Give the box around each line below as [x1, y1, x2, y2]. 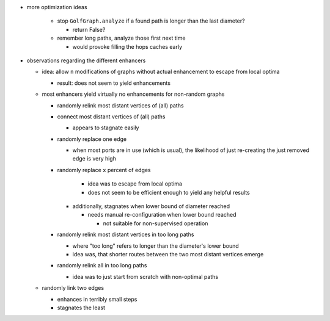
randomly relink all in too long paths [57, 262, 147, 269]
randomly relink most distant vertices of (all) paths [57, 101, 184, 109]
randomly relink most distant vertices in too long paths [57, 231, 194, 238]
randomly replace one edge [57, 135, 127, 143]
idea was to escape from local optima [87, 180, 183, 187]
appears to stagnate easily [72, 124, 139, 131]
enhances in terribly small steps [57, 295, 137, 303]
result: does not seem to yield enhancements [57, 79, 171, 87]
